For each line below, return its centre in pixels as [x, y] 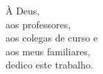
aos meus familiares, [48, 51]
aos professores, [38, 24]
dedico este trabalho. [49, 65]
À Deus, [23, 10]
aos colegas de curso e [52, 38]
